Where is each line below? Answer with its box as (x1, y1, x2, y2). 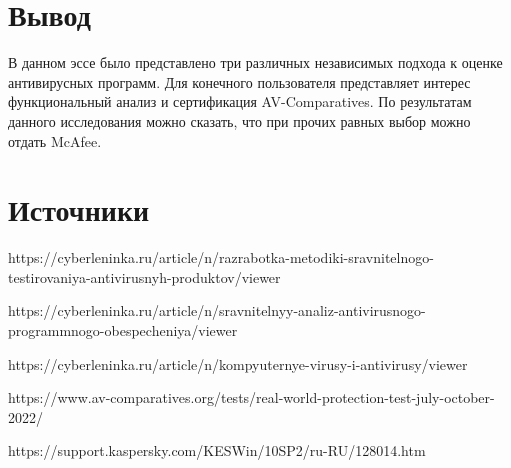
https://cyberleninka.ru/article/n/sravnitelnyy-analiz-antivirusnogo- (8, 300, 426, 321)
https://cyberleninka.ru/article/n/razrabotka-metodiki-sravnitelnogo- (8, 247, 434, 268)
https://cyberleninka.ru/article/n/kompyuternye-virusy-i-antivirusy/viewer (8, 353, 468, 374)
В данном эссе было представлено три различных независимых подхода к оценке (8, 52, 503, 73)
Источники (8, 189, 150, 230)
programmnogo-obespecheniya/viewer (8, 320, 238, 340)
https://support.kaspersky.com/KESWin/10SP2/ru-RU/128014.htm (8, 440, 426, 461)
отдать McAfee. (8, 130, 102, 151)
